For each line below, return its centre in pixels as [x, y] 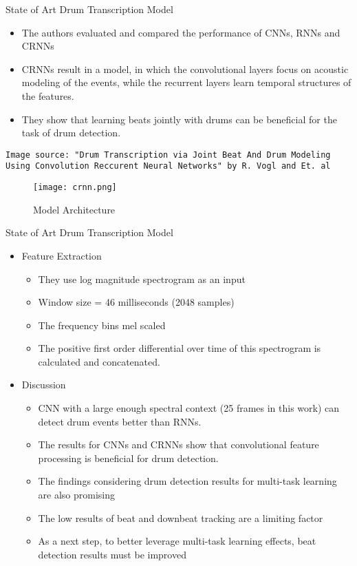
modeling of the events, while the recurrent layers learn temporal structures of [186, 82]
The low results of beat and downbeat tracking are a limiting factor [181, 517]
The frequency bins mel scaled [102, 325]
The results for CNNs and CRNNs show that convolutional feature [178, 444]
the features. [48, 95]
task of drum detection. [71, 133]
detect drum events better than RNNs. [120, 421]
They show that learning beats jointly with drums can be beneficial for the [179, 119]
